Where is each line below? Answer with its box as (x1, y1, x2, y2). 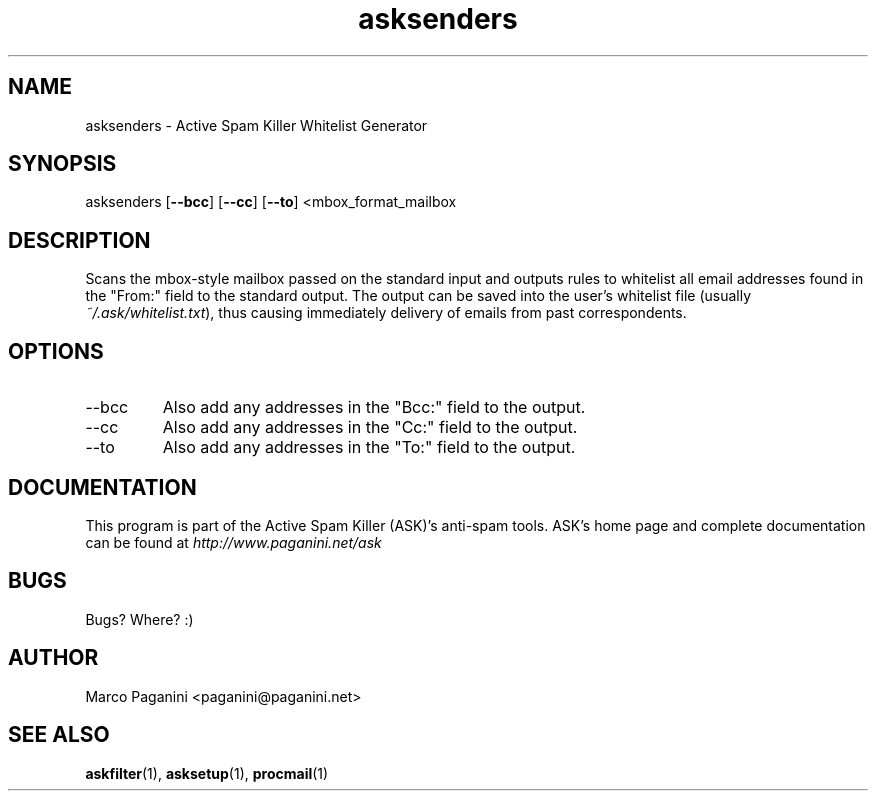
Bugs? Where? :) (85, 610, 194, 628)
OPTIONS (8, 338, 104, 364)
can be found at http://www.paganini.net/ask (85, 533, 382, 551)
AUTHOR (8, 645, 99, 671)
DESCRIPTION (8, 227, 151, 253)
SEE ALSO (8, 722, 110, 748)
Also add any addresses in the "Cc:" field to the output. (162, 417, 578, 438)
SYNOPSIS (8, 151, 117, 177)
